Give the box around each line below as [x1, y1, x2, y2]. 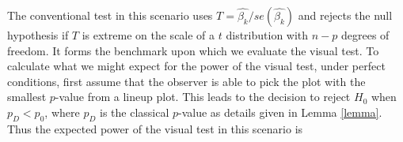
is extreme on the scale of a [82, 27, 215, 43]
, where [44, 103, 80, 120]
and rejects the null [298, 7, 393, 23]
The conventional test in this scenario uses [7, 7, 213, 23]
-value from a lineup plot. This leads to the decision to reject [55, 88, 351, 105]
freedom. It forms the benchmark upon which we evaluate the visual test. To [7, 42, 379, 58]
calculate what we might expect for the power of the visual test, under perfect [7, 58, 386, 74]
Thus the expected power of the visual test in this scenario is [7, 120, 303, 136]
